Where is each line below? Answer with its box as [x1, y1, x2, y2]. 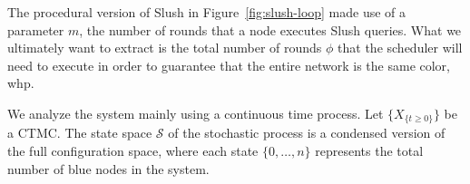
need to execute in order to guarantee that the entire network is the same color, [7, 55, 450, 74]
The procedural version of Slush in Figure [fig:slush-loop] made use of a [7, 3, 406, 21]
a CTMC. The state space [7, 123, 152, 142]
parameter [7, 20, 64, 39]
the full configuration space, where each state [7, 141, 259, 160]
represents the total [315, 141, 424, 160]
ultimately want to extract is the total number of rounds [7, 38, 322, 57]
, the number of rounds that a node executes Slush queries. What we [79, 20, 462, 39]
